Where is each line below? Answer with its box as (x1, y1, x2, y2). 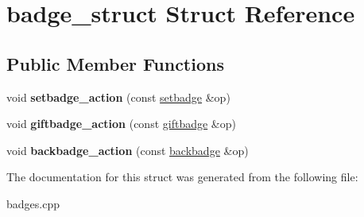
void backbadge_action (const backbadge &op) (6, 141, 249, 158)
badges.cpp (6, 195, 60, 211)
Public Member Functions (6, 51, 224, 76)
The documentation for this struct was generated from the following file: (6, 169, 358, 185)
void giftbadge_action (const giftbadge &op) (6, 115, 236, 132)
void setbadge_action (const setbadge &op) (6, 88, 230, 105)
